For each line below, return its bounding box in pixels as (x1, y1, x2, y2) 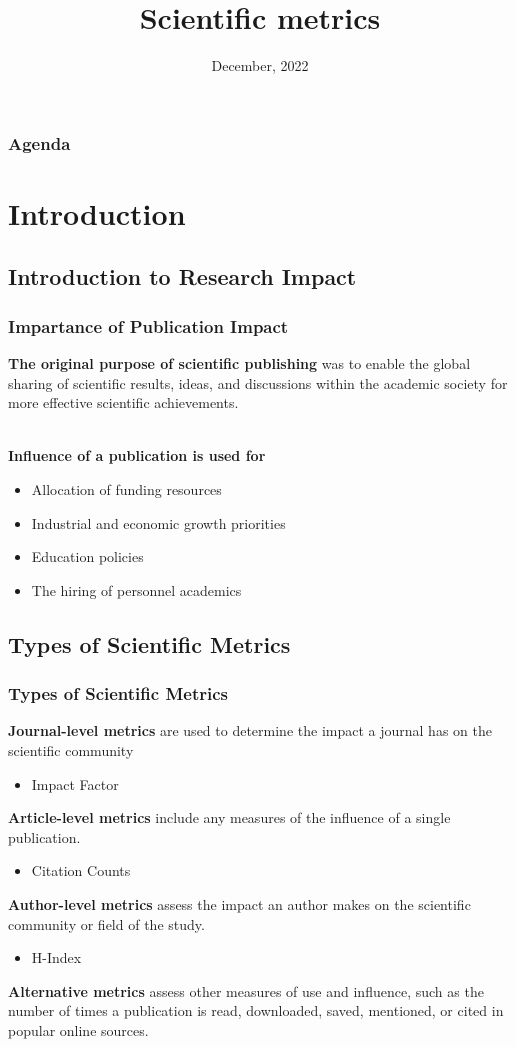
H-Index (31, 947, 82, 968)
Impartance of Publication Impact (8, 313, 289, 338)
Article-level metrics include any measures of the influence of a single (8, 807, 451, 828)
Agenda (8, 130, 71, 155)
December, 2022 (211, 55, 309, 76)
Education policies (31, 546, 144, 567)
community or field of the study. (8, 913, 205, 934)
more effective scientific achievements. (8, 392, 239, 413)
